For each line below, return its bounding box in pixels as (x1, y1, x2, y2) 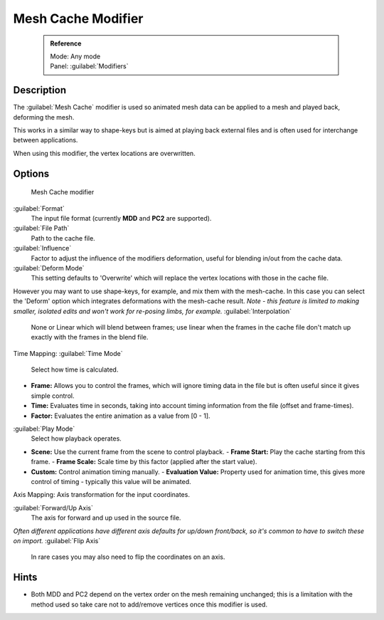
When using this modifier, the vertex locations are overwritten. (13, 149, 196, 157)
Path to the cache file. (31, 233, 95, 242)
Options (13, 167, 50, 179)
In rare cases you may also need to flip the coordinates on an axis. (31, 552, 225, 562)
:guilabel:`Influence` (13, 244, 72, 253)
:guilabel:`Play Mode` (13, 424, 75, 434)
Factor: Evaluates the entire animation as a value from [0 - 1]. (31, 411, 210, 420)
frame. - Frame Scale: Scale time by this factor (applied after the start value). (31, 458, 257, 466)
